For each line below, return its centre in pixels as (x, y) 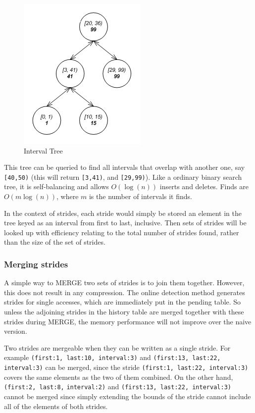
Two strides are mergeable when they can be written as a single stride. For (117, 347)
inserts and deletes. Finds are (204, 186)
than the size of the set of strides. (55, 242)
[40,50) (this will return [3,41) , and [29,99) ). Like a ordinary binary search (123, 177)
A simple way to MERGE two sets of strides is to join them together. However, (124, 283)
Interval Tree (43, 150)
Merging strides (36, 264)
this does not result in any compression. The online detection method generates (125, 292)
